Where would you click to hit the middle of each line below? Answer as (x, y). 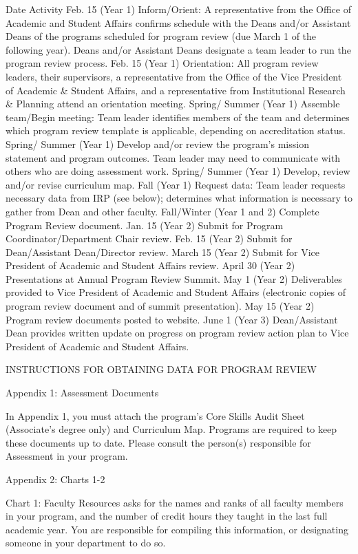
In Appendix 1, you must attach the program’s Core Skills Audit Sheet (155, 415)
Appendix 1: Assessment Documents (82, 393)
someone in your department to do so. (86, 543)
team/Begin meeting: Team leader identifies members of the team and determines (178, 117)
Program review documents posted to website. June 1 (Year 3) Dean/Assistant (172, 319)
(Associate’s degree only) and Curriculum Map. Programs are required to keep (171, 429)
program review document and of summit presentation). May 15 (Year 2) (160, 306)
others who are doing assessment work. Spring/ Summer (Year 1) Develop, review (178, 171)
